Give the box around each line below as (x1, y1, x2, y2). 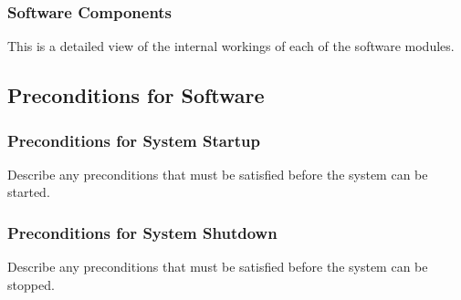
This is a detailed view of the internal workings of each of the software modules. (7, 36, 455, 56)
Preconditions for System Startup (7, 129, 260, 151)
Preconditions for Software (7, 81, 265, 109)
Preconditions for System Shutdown (7, 221, 278, 243)
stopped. (7, 274, 55, 294)
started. (7, 182, 50, 202)
